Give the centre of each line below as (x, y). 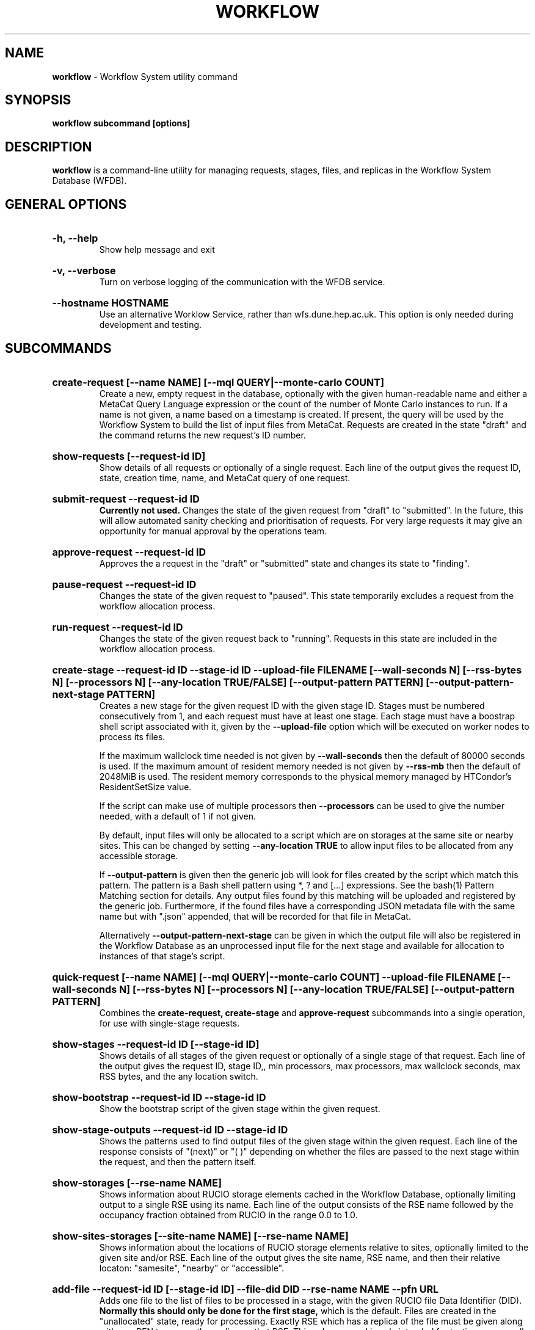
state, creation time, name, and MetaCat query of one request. (225, 478)
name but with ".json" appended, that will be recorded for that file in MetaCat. (255, 916)
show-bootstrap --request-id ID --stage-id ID (159, 1097)
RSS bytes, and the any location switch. (179, 1076)
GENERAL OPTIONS (66, 204)
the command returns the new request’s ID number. (202, 435)
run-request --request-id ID (118, 627)
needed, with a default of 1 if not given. (177, 816)
